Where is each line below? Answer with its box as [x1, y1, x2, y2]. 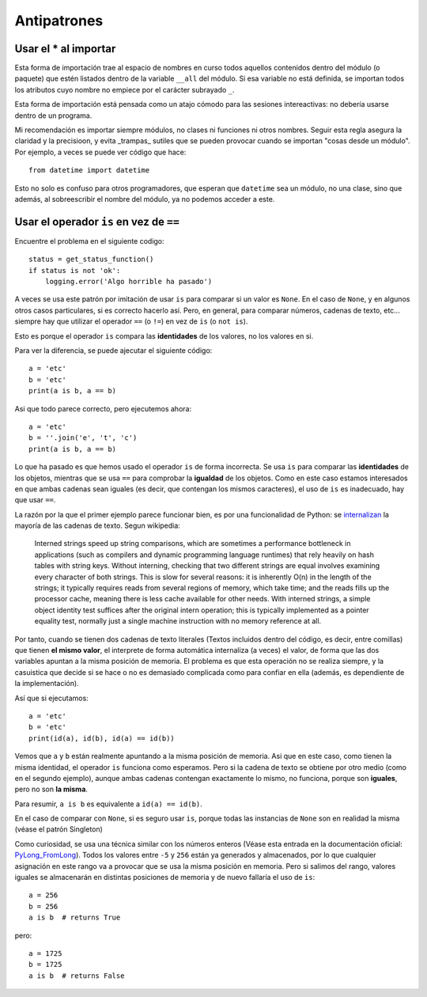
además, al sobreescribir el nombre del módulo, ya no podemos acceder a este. [14, 194, 275, 203]
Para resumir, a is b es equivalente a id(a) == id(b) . [14, 799, 203, 809]
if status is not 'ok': [28, 266, 121, 275]
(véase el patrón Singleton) [14, 825, 103, 834]
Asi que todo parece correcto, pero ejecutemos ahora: [14, 404, 192, 413]
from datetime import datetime [28, 166, 150, 175]
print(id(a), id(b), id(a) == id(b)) [28, 734, 176, 743]
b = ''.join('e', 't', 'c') [28, 434, 138, 442]
